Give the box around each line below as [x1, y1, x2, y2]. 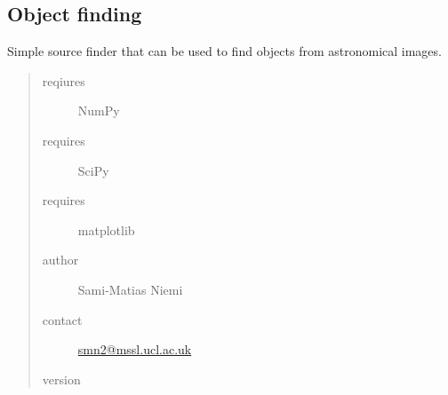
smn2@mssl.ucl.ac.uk [77, 340, 192, 359]
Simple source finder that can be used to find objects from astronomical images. [7, 42, 442, 60]
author [42, 250, 79, 269]
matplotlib [77, 220, 135, 239]
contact [42, 310, 83, 328]
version [42, 369, 81, 388]
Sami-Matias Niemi [77, 280, 183, 298]
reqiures [42, 71, 85, 90]
